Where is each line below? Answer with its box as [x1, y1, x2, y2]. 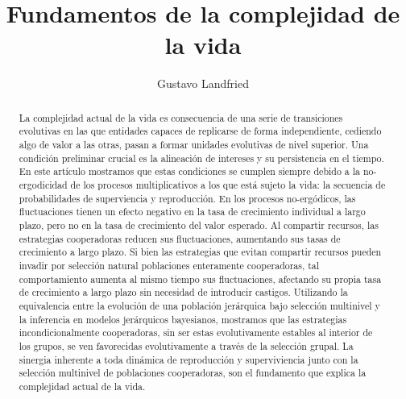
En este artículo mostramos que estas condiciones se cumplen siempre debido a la [19, 164, 360, 178]
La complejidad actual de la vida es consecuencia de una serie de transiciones [19, 110, 343, 124]
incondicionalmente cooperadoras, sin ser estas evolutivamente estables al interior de [19, 326, 373, 339]
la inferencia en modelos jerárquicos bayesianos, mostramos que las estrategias [19, 312, 347, 326]
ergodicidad [19, 177, 68, 191]
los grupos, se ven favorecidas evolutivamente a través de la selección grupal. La [19, 339, 354, 352]
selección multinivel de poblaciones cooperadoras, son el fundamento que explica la [19, 366, 367, 380]
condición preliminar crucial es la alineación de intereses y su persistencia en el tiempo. [19, 151, 384, 164]
